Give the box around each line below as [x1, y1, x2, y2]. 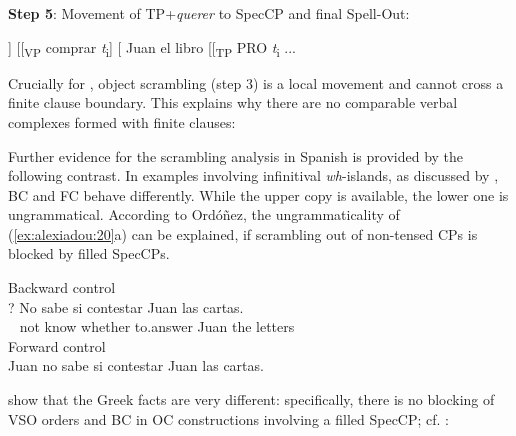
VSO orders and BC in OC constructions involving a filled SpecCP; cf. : [8, 408, 449, 429]
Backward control [8, 277, 116, 298]
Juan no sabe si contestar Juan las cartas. [8, 355, 264, 376]
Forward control [8, 335, 106, 356]
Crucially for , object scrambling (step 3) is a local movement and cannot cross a [8, 72, 504, 93]
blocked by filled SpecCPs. [8, 243, 170, 264]
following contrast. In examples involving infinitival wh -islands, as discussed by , [8, 165, 499, 186]
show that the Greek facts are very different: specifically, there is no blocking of [8, 389, 495, 410]
